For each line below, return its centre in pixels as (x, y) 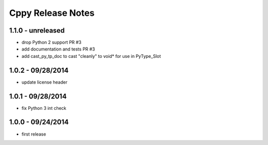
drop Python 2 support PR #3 (52, 43)
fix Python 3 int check (44, 108)
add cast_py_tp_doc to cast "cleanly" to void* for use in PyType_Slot (91, 56)
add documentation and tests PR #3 (58, 49)
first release (34, 134)
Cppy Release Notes (52, 13)
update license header (44, 82)
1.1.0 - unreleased (37, 30)
